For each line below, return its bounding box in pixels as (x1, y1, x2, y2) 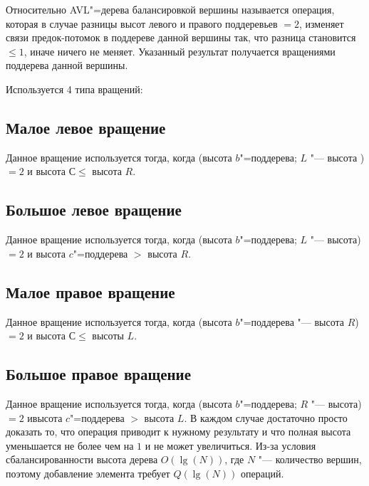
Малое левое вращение (6, 116, 166, 138)
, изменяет (298, 16, 344, 31)
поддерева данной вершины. (6, 58, 128, 73)
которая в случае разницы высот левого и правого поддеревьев (6, 16, 278, 31)
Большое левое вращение (6, 199, 182, 221)
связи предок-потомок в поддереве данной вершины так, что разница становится (6, 30, 356, 45)
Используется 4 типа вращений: (6, 81, 143, 96)
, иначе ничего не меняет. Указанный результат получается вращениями (24, 43, 336, 58)
